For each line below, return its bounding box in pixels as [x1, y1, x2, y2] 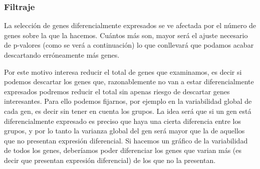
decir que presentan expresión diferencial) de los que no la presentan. [4, 154, 216, 165]
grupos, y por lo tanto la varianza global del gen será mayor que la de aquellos [4, 125, 245, 136]
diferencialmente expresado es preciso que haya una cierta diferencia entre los [4, 115, 241, 126]
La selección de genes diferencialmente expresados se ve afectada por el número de [4, 20, 256, 31]
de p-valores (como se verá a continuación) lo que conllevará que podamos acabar [4, 40, 254, 50]
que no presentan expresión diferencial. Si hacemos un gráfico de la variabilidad [4, 135, 248, 145]
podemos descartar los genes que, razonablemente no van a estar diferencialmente [4, 76, 254, 87]
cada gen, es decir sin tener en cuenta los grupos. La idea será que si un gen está [4, 105, 251, 116]
